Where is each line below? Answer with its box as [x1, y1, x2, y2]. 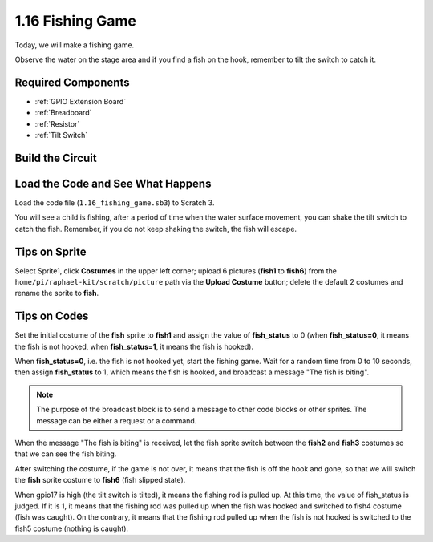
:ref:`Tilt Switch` [34, 131, 88, 140]
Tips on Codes [14, 309, 89, 323]
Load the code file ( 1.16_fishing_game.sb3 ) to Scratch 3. [14, 197, 215, 208]
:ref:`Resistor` [34, 119, 80, 128]
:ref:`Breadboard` [34, 108, 92, 118]
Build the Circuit [14, 151, 97, 164]
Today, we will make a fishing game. [14, 40, 135, 50]
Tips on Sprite [14, 245, 87, 258]
